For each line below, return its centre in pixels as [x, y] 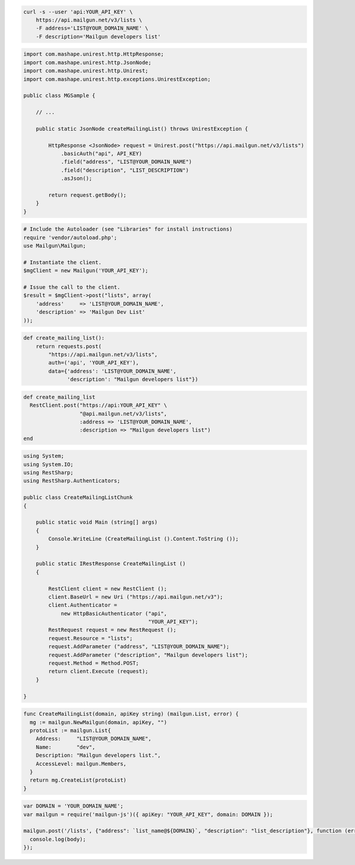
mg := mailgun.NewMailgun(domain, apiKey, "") [99, 722]
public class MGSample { [59, 96]
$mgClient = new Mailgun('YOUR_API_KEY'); [86, 271]
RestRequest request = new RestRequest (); [112, 630]
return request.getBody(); [87, 195]
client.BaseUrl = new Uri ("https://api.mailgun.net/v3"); [136, 597]
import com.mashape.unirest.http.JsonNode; [88, 62]
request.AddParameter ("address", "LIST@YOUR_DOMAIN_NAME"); [139, 647]
